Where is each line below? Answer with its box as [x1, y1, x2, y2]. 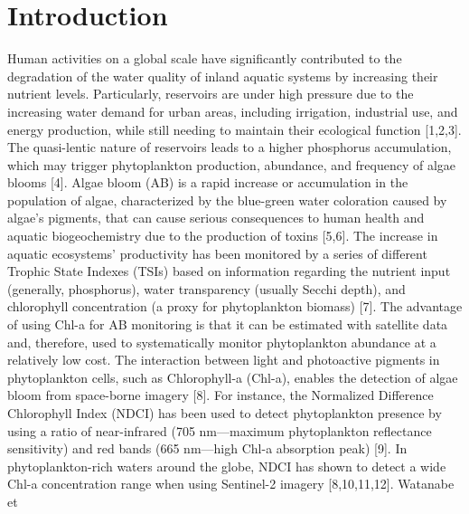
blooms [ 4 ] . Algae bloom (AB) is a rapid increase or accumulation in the [7, 173, 408, 192]
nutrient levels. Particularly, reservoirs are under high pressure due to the [7, 84, 414, 103]
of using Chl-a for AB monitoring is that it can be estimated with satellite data [7, 315, 448, 334]
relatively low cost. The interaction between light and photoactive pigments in [7, 350, 440, 369]
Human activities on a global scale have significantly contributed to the [7, 49, 402, 68]
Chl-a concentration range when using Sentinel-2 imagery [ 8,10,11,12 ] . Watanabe [7, 474, 455, 493]
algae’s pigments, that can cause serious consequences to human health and [7, 208, 425, 227]
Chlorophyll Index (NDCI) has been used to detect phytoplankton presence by [7, 404, 442, 422]
